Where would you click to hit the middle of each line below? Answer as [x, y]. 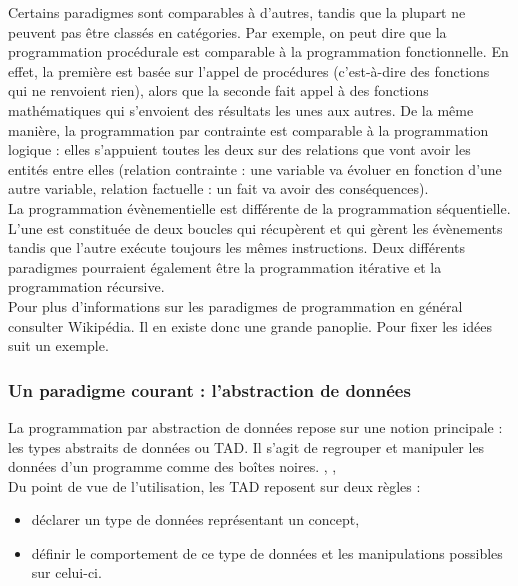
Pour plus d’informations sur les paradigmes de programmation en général [235, 305]
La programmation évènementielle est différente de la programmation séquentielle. [259, 207]
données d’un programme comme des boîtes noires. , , [172, 466]
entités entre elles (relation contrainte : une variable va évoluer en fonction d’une [255, 168]
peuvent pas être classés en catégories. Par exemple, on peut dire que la [227, 31]
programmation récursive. [86, 286]
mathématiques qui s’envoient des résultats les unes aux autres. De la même [241, 109]
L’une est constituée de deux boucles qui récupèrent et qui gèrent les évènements [255, 227]
